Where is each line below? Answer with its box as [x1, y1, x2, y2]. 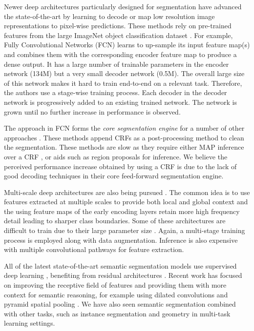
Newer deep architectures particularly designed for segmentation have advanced [4, 1, 242, 11]
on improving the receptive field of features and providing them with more [4, 280, 227, 290]
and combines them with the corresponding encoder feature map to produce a [4, 49, 237, 59]
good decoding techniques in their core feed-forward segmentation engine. [4, 171, 224, 181]
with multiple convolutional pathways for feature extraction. [4, 244, 184, 254]
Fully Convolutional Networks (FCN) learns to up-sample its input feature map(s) [4, 39, 250, 50]
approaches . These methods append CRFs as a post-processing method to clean [4, 132, 244, 142]
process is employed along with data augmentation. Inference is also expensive [4, 234, 238, 245]
